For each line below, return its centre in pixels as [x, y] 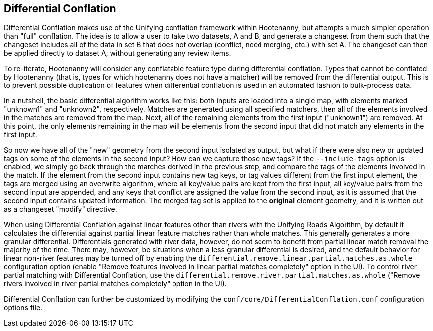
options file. [23, 308]
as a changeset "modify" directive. [61, 209]
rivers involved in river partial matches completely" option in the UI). [115, 284]
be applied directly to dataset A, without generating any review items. [118, 53]
